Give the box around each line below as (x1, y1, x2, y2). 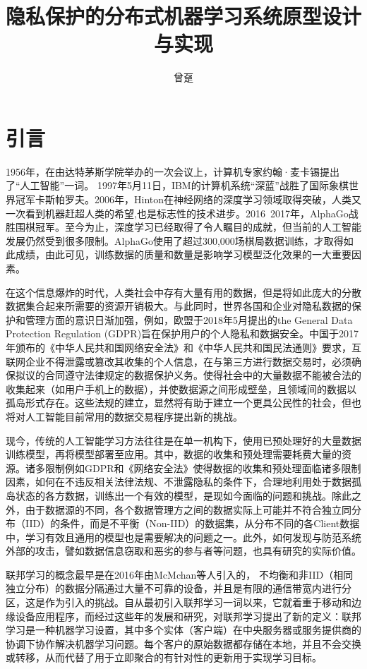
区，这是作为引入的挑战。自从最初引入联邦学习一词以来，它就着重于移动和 (6, 595, 351, 610)
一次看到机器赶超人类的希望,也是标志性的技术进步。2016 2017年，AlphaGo (6, 205, 349, 220)
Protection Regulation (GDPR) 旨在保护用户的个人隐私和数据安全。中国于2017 (6, 326, 359, 341)
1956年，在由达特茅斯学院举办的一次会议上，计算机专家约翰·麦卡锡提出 (6, 164, 339, 179)
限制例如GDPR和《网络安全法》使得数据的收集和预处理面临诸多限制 (44, 460, 361, 475)
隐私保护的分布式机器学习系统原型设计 (6, 1, 362, 30)
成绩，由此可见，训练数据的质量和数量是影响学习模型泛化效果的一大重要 (15, 247, 351, 262)
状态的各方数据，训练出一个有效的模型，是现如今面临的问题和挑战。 (15, 488, 332, 502)
